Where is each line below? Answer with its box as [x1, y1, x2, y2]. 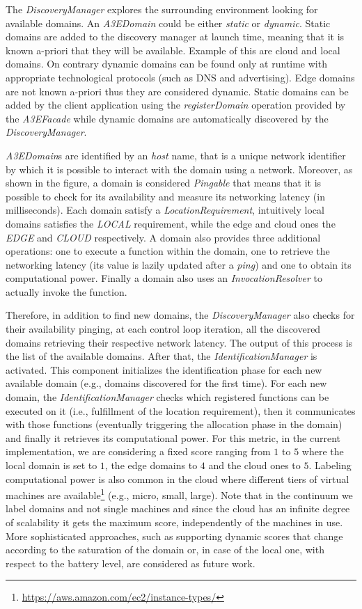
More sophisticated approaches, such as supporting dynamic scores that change [6, 528, 343, 543]
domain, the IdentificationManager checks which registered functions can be [6, 390, 329, 404]
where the [301, 444, 344, 459]
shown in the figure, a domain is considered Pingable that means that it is [6, 175, 322, 190]
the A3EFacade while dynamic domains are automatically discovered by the [6, 111, 329, 125]
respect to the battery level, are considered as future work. [6, 555, 255, 570]
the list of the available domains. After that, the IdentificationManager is [6, 349, 317, 363]
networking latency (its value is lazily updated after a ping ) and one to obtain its [6, 257, 352, 271]
